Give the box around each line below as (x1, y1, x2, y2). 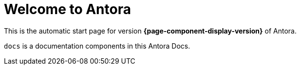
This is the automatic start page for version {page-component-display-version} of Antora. (4, 26, 297, 35)
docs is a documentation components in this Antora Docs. (4, 41, 190, 50)
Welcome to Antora (4, 1, 131, 17)
